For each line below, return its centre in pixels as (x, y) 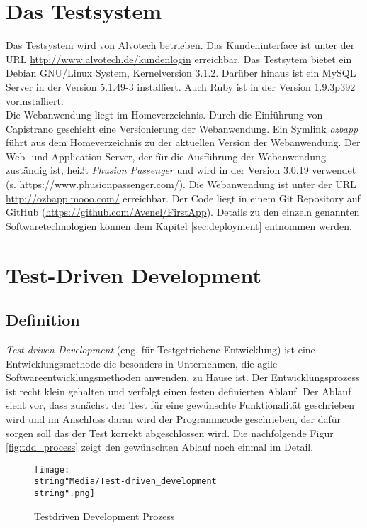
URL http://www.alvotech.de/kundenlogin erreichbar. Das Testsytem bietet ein (179, 59)
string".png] (64, 494)
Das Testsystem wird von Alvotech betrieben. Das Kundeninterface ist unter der (180, 45)
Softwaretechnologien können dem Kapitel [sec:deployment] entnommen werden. (179, 225)
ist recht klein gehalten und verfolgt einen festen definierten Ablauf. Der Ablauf (179, 391)
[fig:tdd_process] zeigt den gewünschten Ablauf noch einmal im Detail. (160, 447)
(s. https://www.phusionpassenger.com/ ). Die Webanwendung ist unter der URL (181, 184)
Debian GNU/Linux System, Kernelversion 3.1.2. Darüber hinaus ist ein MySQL (181, 73)
